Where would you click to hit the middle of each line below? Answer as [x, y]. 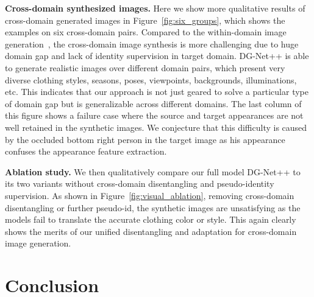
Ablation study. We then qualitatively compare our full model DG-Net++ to [153, 171]
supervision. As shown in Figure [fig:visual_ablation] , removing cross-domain [150, 195]
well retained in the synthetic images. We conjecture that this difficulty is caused [156, 127]
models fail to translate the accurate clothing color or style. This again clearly [151, 219]
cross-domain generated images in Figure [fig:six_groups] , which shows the [145, 20]
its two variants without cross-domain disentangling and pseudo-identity [140, 183]
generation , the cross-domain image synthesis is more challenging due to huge [152, 44]
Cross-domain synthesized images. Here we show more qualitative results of [155, 8]
